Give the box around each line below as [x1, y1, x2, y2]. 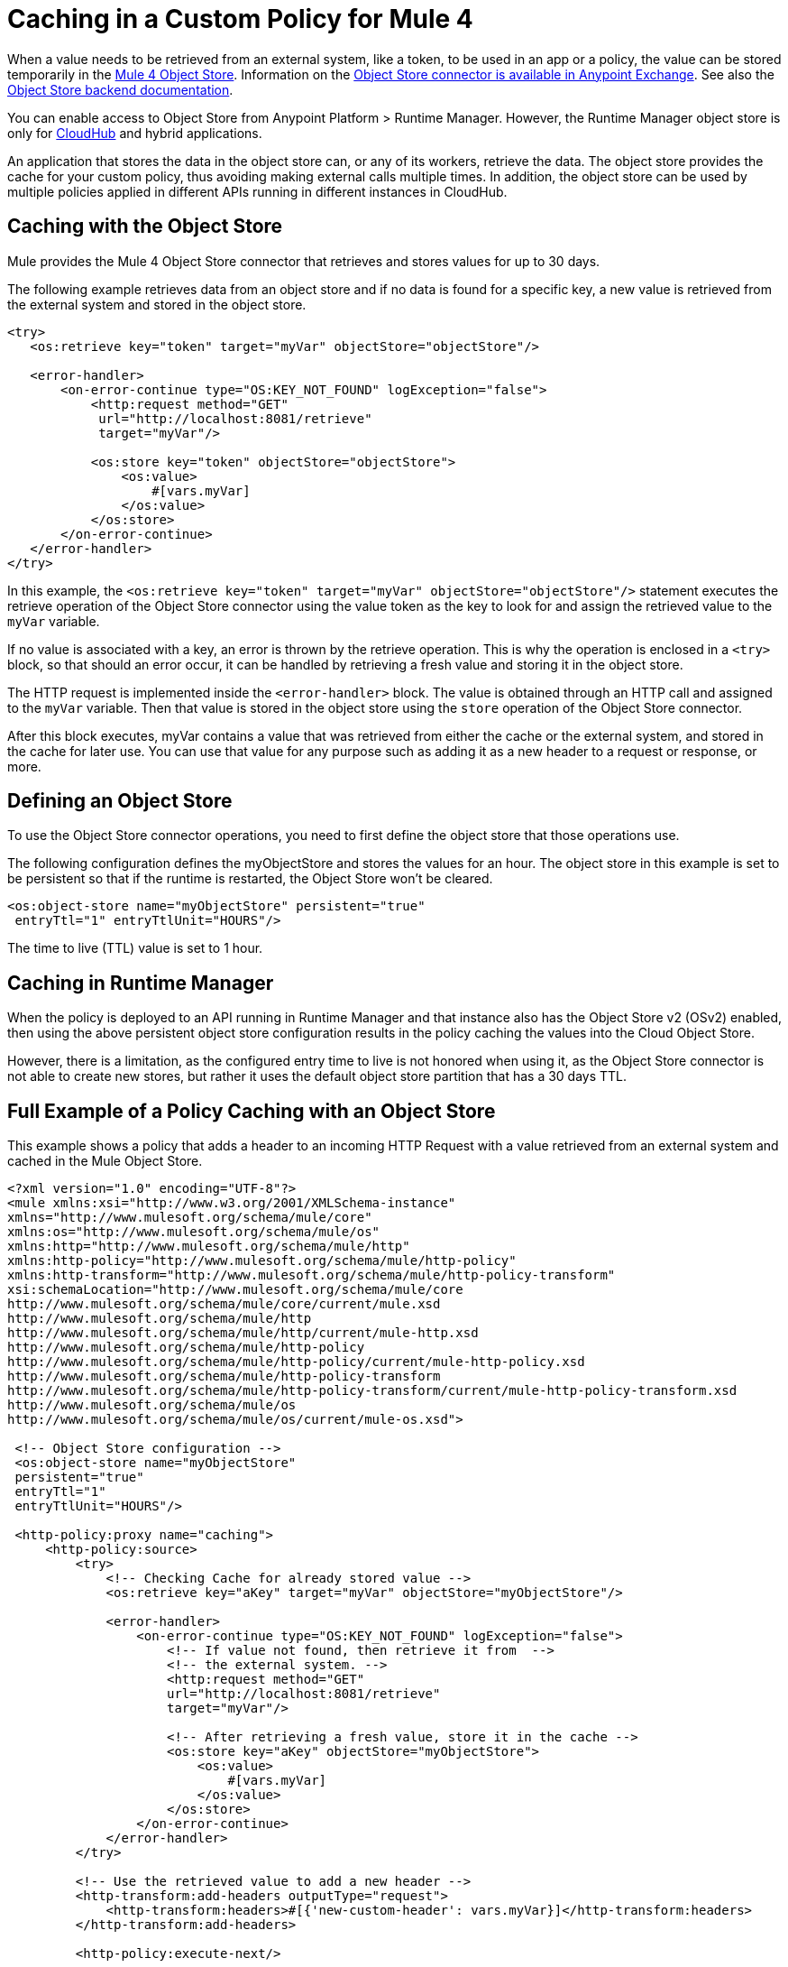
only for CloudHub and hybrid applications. [7, 125, 262, 141]
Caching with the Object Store [7, 215, 283, 238]
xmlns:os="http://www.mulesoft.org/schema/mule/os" [7, 1224, 380, 1240]
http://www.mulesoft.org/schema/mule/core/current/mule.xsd [7, 1297, 441, 1312]
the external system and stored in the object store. [7, 296, 307, 312]
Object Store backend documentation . [7, 81, 234, 97]
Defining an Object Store [7, 790, 233, 813]
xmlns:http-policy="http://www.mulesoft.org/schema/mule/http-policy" [7, 1253, 517, 1269]
